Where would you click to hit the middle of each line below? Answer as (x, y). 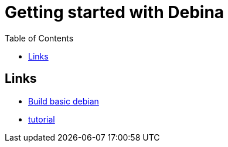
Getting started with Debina (115, 12)
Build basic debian (64, 101)
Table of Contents (39, 38)
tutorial (42, 119)
